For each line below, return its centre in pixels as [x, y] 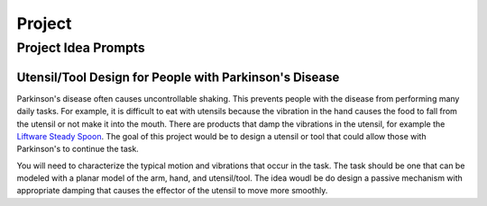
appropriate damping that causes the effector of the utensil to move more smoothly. [172, 191]
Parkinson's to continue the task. [78, 149]
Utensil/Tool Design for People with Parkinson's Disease [178, 77]
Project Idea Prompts [81, 48]
